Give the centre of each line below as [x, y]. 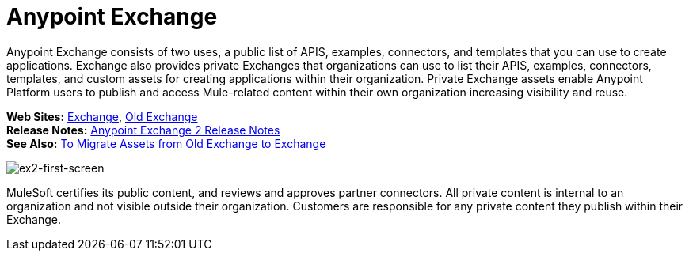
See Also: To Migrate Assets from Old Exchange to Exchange [166, 143]
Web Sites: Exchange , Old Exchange [102, 116]
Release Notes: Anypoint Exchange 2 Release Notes [143, 130]
